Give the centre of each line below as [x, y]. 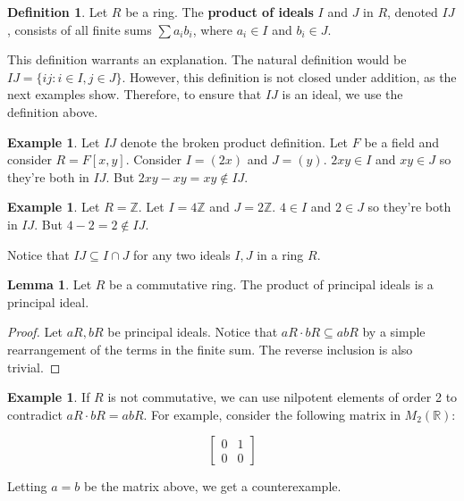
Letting [27, 486]
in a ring [280, 254]
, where [213, 29]
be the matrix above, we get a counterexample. [212, 486]
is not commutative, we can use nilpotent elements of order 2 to [283, 397]
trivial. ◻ [34, 367]
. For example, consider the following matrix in [272, 414]
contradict [35, 414]
